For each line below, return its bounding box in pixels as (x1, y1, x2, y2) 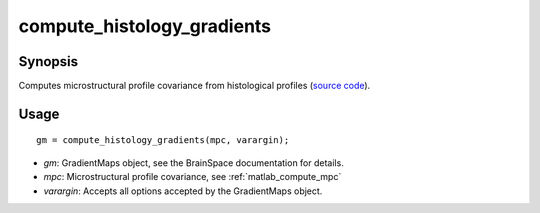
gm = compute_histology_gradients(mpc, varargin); (36, 135, 290, 146)
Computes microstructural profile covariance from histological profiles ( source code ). (18, 80, 371, 92)
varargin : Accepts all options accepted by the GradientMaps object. (43, 185, 323, 197)
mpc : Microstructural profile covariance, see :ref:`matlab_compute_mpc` (43, 171, 342, 183)
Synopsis (18, 53, 79, 70)
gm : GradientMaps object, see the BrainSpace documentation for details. (43, 156, 344, 169)
